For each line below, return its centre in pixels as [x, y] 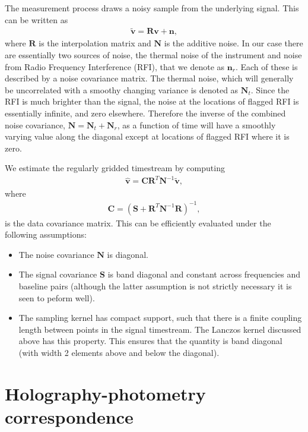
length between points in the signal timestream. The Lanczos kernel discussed [160, 329]
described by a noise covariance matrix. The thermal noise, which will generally [149, 78]
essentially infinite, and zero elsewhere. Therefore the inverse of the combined [145, 113]
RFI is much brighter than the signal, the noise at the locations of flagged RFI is [152, 101]
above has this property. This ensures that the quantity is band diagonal [150, 341]
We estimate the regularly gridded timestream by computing [115, 168]
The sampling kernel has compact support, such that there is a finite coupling [160, 318]
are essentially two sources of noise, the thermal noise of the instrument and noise [153, 55]
